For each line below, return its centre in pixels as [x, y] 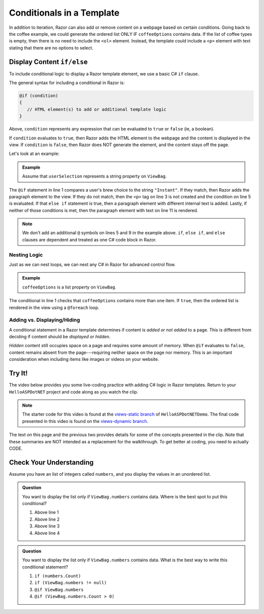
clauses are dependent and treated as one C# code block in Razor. [89, 240]
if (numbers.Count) [58, 576]
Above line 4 [47, 533]
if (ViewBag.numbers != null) [71, 583]
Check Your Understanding [51, 462]
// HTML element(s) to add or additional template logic [97, 109]
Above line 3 [47, 526]
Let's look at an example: [34, 153]
